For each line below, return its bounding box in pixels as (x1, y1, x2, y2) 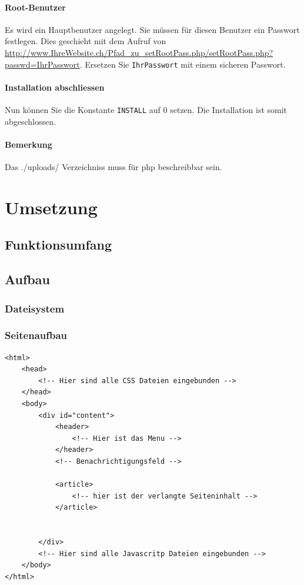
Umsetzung (5, 195, 98, 219)
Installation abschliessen (5, 81, 105, 93)
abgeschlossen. (5, 115, 56, 127)
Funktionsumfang (5, 235, 112, 254)
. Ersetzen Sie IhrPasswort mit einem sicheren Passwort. (79, 58, 286, 70)
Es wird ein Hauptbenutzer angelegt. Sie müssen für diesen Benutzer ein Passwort (5, 23, 300, 35)
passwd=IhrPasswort (5, 58, 80, 70)
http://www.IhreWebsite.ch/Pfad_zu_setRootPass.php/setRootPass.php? (5, 46, 273, 58)
